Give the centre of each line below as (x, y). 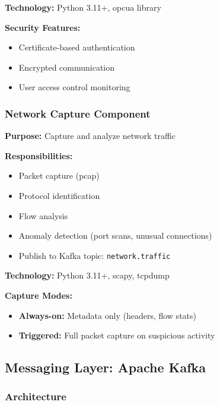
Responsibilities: (39, 155)
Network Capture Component (78, 113)
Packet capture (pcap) (59, 175)
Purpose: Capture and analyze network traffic (90, 136)
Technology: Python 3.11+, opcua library (83, 7)
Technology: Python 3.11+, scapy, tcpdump (87, 275)
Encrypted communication (67, 67)
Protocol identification (59, 195)
